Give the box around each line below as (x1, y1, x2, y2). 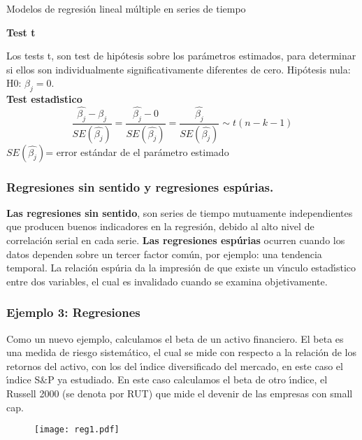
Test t (6, 24, 36, 39)
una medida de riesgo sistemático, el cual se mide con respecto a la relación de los (6, 345, 356, 360)
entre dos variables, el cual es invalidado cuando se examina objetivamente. (6, 274, 328, 288)
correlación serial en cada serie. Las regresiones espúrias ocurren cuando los (6, 233, 345, 248)
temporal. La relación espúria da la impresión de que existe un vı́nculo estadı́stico (6, 260, 356, 275)
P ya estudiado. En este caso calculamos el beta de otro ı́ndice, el (48, 372, 328, 387)
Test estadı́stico (6, 92, 82, 106)
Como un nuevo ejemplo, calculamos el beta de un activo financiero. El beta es (6, 331, 344, 346)
